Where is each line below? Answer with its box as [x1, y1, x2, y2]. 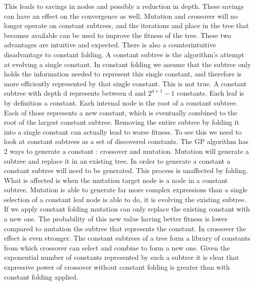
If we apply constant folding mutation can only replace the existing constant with [4, 204, 250, 214]
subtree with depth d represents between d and [4, 88, 146, 98]
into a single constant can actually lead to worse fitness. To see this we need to [4, 126, 242, 137]
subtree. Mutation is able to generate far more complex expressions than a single [4, 184, 248, 195]
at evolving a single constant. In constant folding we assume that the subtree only [4, 59, 251, 69]
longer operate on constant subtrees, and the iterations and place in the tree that [4, 20, 249, 31]
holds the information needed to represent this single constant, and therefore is [4, 69, 242, 79]
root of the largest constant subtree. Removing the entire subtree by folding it [4, 117, 239, 127]
